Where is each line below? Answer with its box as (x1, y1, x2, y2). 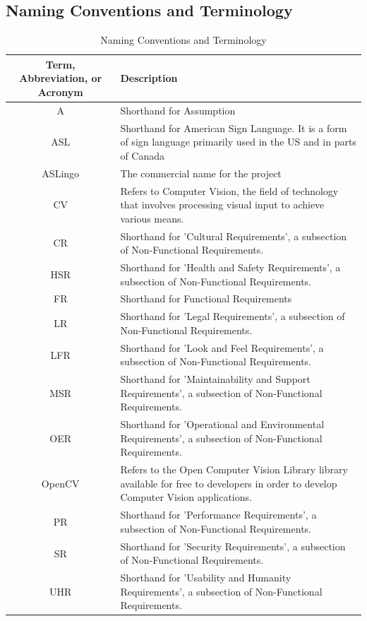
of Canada (120, 148, 165, 162)
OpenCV (41, 475, 80, 490)
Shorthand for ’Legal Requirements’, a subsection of (120, 309, 345, 324)
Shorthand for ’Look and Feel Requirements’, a (120, 340, 324, 355)
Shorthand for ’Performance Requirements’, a (120, 507, 317, 522)
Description (120, 71, 178, 85)
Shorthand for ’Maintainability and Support (120, 372, 311, 386)
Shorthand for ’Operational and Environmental (120, 417, 325, 432)
